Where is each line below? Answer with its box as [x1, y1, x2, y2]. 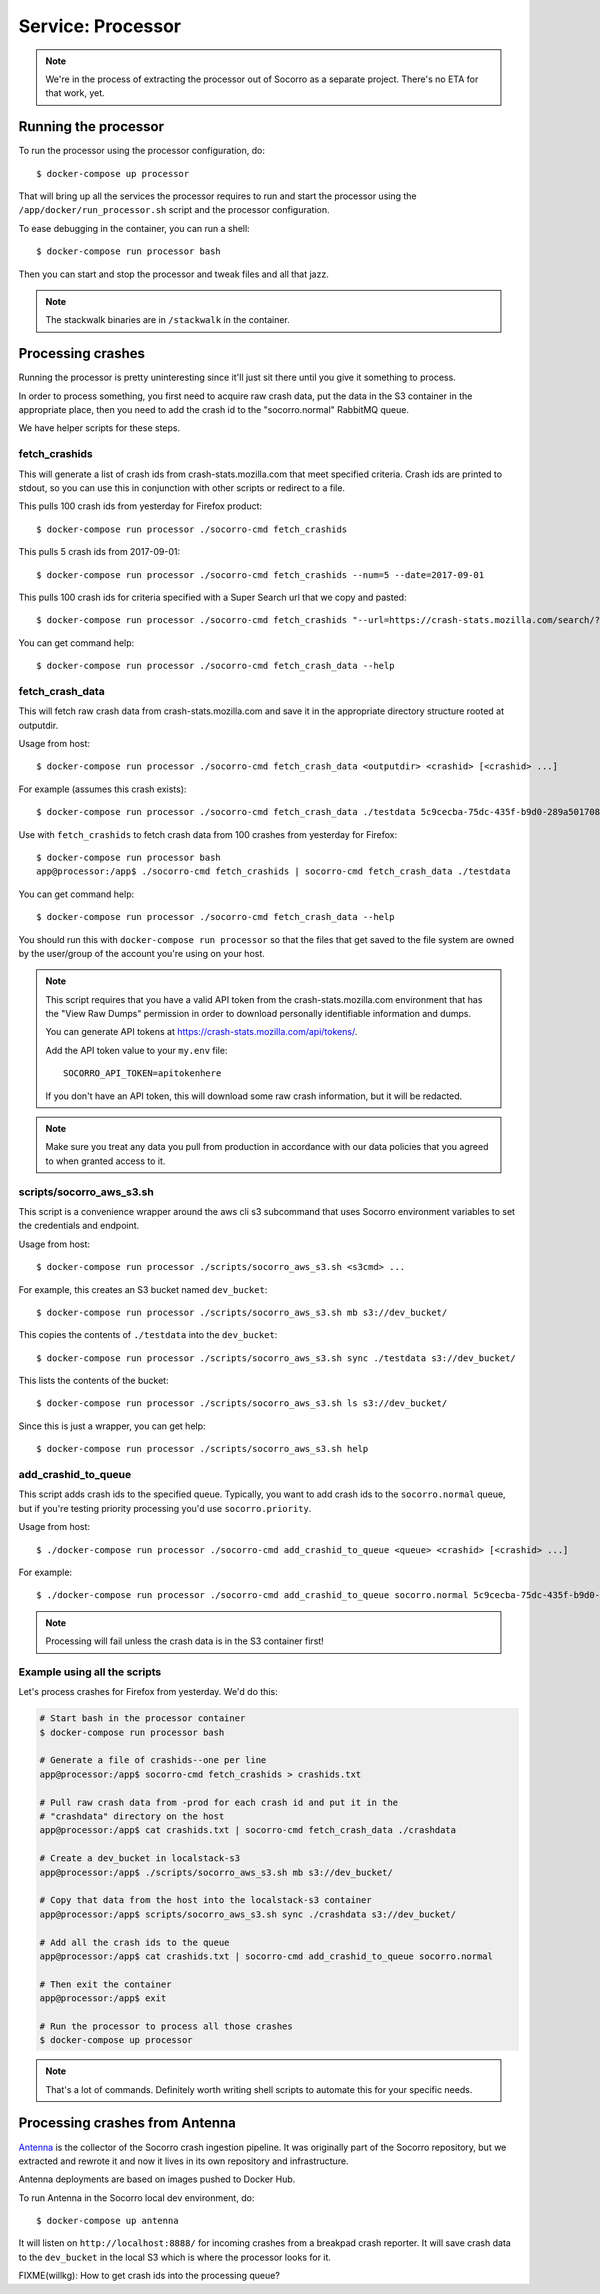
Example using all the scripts [18, 1665, 162, 1679]
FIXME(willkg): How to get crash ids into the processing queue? [18, 2270, 280, 2282]
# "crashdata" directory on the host [39, 1811, 225, 1822]
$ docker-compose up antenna [36, 2215, 179, 2227]
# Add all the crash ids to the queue [39, 1936, 230, 1948]
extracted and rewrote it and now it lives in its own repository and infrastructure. [18, 2155, 349, 2167]
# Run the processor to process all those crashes [39, 2020, 294, 2032]
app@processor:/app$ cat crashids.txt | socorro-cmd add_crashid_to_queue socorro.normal [39, 1950, 494, 1962]
